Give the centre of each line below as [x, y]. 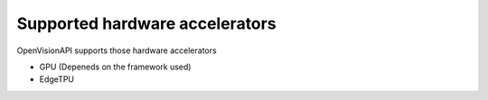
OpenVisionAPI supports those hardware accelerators [117, 50]
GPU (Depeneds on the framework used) [115, 67]
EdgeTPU [57, 79]
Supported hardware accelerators [146, 23]
